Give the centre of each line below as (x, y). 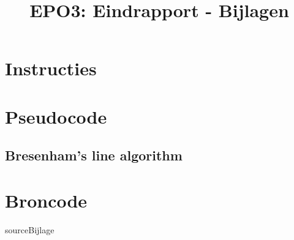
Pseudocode (56, 116)
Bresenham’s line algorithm (94, 155)
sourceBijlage (30, 229)
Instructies (51, 68)
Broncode (46, 200)
